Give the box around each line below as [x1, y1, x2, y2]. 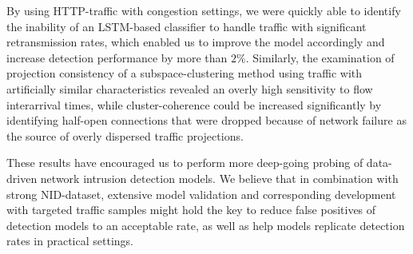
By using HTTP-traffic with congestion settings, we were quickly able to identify [6, 2, 401, 18]
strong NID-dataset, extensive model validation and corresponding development [6, 185, 396, 202]
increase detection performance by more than [6, 49, 228, 65]
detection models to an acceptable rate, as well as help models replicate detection [6, 216, 405, 233]
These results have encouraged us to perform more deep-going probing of [6, 154, 363, 171]
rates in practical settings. [6, 232, 133, 249]
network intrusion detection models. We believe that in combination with [40, 169, 399, 186]
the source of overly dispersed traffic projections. [6, 127, 244, 144]
